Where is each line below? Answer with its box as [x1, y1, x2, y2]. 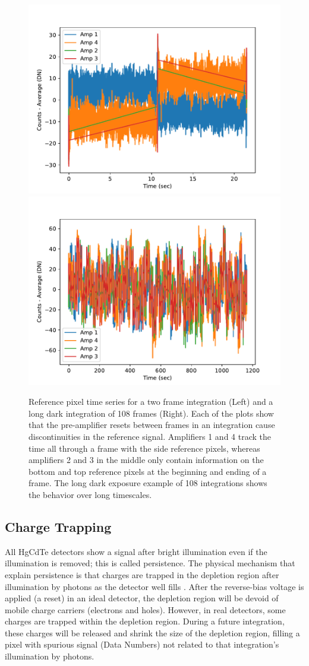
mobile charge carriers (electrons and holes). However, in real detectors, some [5, 603, 286, 616]
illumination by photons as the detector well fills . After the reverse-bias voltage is [5, 580, 304, 592]
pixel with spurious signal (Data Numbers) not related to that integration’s [5, 638, 279, 651]
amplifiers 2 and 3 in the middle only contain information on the [29, 453, 264, 466]
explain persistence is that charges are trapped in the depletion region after [5, 568, 279, 581]
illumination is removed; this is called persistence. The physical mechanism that [5, 557, 295, 569]
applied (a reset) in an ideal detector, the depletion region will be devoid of [5, 592, 279, 604]
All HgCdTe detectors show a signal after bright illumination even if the [5, 545, 267, 557]
